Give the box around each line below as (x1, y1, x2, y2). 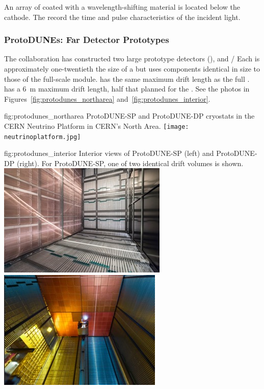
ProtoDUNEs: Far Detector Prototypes (4, 33, 169, 46)
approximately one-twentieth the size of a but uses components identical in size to (4, 63, 260, 74)
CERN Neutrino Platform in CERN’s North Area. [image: (4, 120, 189, 131)
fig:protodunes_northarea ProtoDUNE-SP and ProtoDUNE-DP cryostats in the (4, 110, 255, 121)
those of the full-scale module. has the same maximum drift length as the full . (4, 73, 250, 84)
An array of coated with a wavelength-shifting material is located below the (4, 2, 241, 12)
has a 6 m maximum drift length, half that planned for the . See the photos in (4, 83, 250, 94)
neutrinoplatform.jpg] (4, 133, 81, 141)
